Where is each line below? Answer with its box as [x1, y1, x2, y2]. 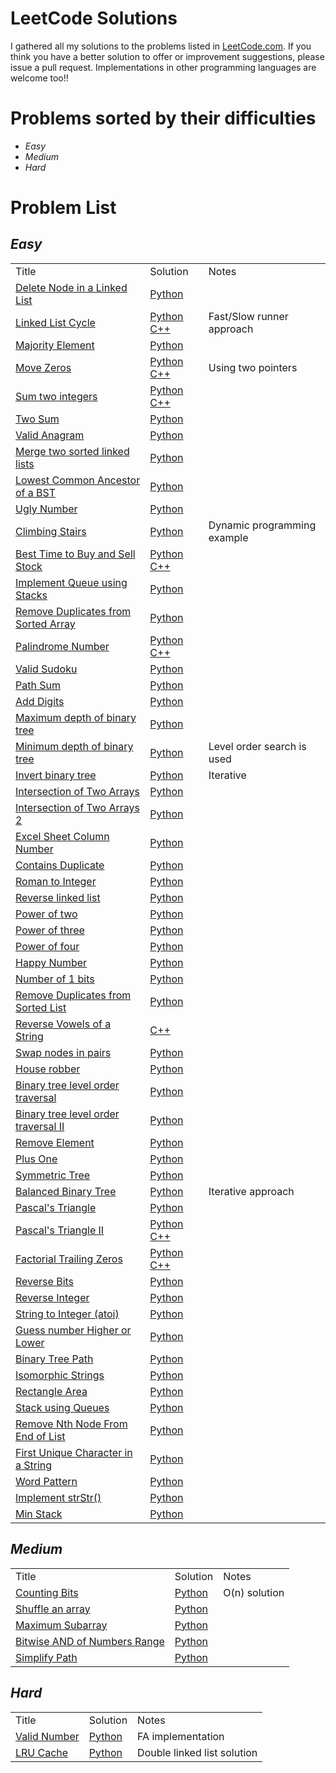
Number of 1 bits [15, 972, 95, 986]
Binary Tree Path [15, 1352, 94, 1366]
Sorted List [15, 1000, 67, 1014]
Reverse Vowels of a [15, 1017, 112, 1031]
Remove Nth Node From [15, 1417, 128, 1431]
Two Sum [15, 412, 60, 426]
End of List [15, 1429, 66, 1443]
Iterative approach [208, 1184, 295, 1198]
